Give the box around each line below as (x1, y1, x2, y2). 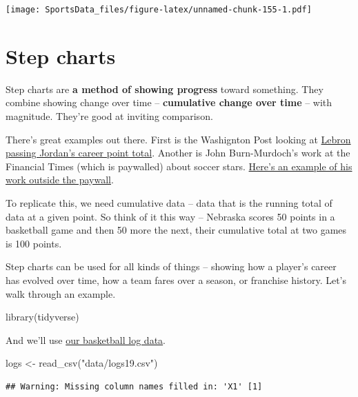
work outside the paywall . (6, 172, 114, 187)
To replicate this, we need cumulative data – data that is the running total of (6, 195, 332, 210)
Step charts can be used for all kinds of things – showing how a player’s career (6, 259, 337, 274)
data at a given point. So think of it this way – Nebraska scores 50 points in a (6, 209, 335, 223)
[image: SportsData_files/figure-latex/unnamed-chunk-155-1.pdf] (6, 5, 312, 14)
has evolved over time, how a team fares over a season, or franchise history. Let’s (6, 272, 347, 287)
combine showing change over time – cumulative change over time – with (6, 95, 332, 110)
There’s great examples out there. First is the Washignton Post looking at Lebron (6, 132, 351, 146)
